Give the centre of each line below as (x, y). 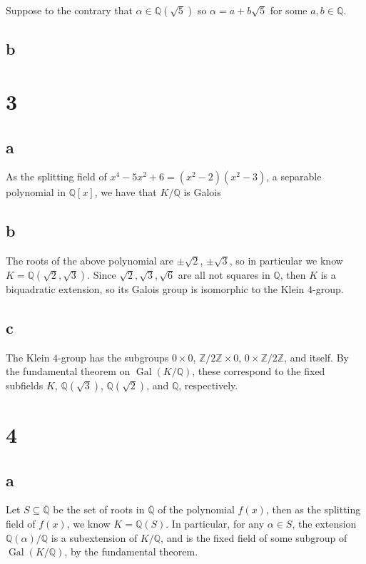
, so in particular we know (286, 261)
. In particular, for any (215, 523)
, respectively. (208, 385)
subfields (25, 385)
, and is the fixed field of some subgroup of (254, 537)
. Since (102, 274)
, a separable (294, 176)
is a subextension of (94, 537)
